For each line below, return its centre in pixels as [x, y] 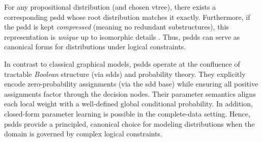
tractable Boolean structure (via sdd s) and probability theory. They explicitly [125, 74]
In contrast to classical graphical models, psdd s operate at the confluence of [122, 63]
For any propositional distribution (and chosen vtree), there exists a [110, 7]
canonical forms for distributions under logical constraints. [95, 47]
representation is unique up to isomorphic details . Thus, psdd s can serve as [122, 36]
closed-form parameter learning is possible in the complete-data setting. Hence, [127, 113]
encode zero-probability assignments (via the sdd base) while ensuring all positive [131, 84]
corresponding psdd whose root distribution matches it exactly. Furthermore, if [127, 17]
